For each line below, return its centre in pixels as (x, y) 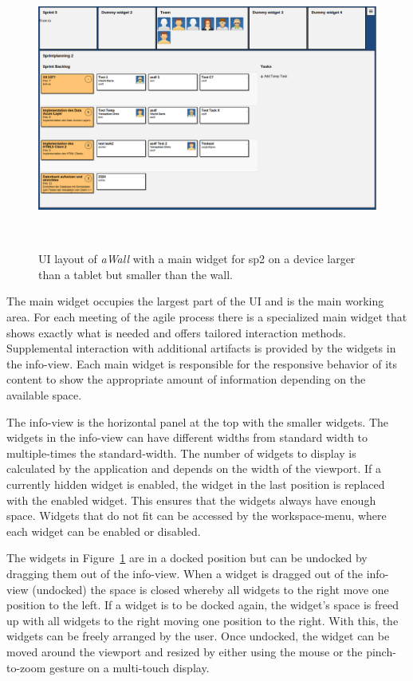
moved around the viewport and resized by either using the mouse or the (185, 651)
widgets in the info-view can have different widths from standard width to (187, 437)
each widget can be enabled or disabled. (104, 531)
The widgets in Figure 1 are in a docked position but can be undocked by (187, 558)
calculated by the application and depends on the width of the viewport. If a (194, 468)
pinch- (381, 651)
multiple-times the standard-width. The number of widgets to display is (181, 453)
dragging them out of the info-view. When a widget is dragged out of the (185, 573)
